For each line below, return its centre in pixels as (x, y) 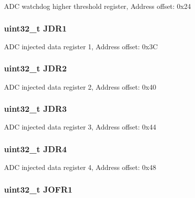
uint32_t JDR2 (36, 68)
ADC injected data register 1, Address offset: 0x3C (81, 46)
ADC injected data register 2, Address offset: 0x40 (80, 86)
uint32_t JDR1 (36, 28)
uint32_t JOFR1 (38, 189)
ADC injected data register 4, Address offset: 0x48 (80, 167)
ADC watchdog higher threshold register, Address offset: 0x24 (97, 6)
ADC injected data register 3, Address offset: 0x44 (80, 127)
